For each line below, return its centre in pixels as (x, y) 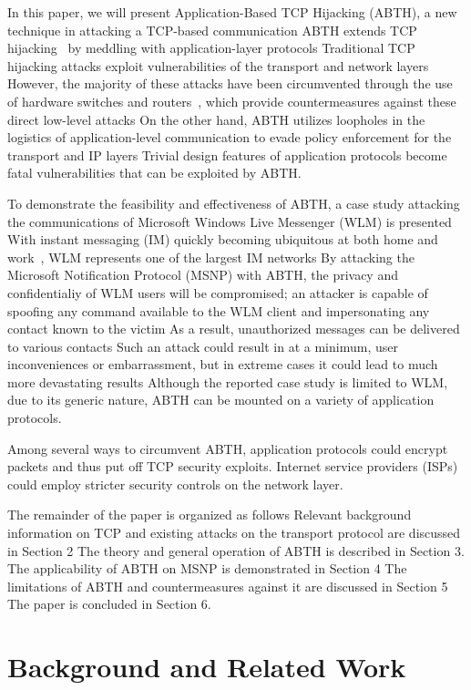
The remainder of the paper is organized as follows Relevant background (210, 515)
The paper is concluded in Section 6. (109, 604)
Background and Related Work (207, 667)
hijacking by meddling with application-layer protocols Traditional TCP (211, 48)
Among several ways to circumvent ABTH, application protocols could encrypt (228, 448)
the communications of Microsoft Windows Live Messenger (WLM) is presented (230, 221)
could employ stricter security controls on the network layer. (175, 484)
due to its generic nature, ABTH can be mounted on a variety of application (221, 400)
